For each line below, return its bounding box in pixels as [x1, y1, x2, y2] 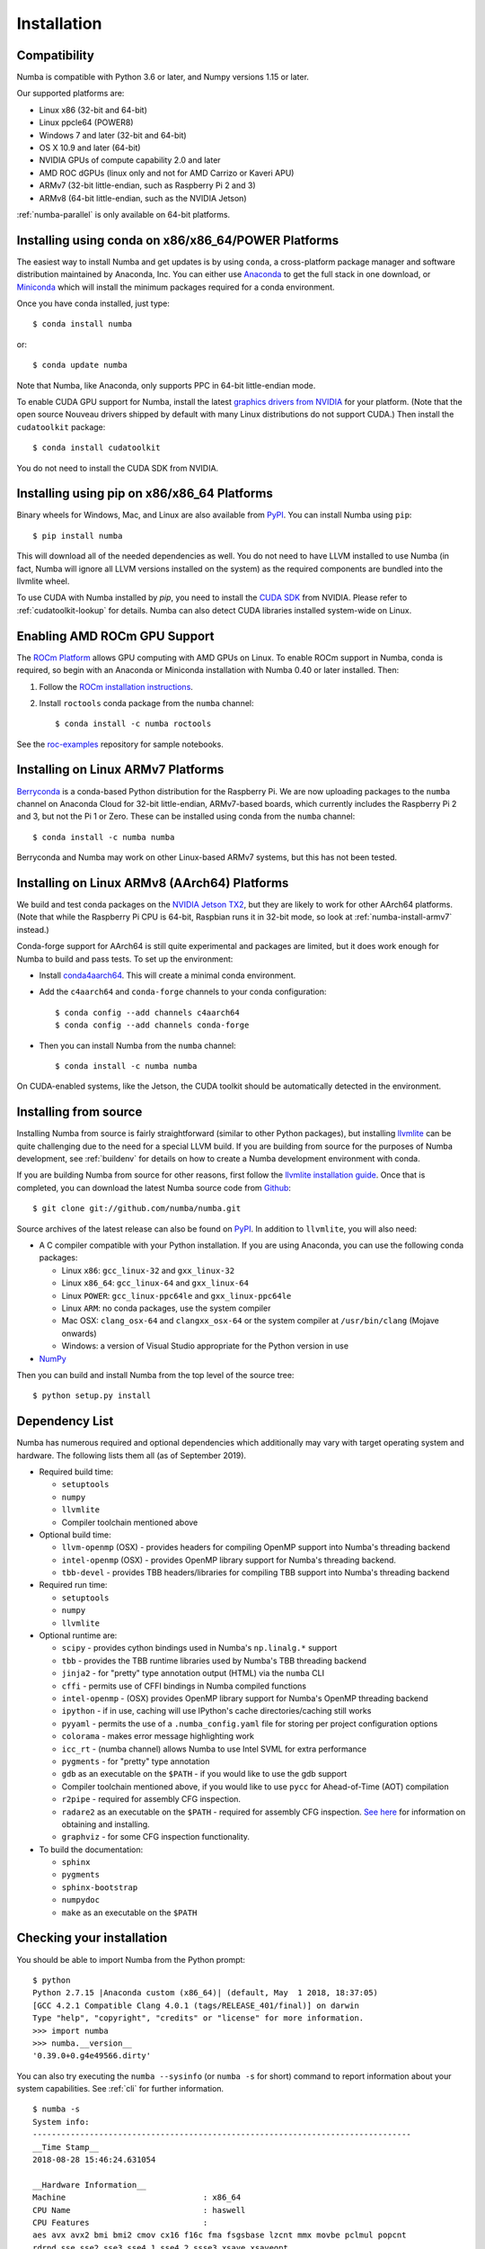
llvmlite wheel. [16, 576, 70, 587]
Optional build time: [39, 1529, 111, 1540]
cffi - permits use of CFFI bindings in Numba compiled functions [61, 1680, 307, 1691]
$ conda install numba [32, 319, 133, 329]
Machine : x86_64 [32, 2192, 242, 2203]
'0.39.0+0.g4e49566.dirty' [32, 2051, 152, 2061]
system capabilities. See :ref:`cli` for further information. [16, 2083, 225, 2094]
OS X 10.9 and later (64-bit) [39, 142, 141, 153]
